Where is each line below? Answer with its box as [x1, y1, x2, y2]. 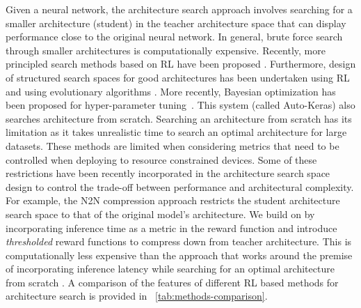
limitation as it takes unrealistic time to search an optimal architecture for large [6, 125, 347, 139]
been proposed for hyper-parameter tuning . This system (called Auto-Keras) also [6, 98, 355, 112]
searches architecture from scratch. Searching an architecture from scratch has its [6, 111, 352, 125]
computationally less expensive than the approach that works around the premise [6, 247, 353, 262]
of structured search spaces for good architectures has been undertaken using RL [6, 70, 350, 84]
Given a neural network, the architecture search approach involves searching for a [6, 2, 353, 16]
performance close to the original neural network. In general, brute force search [6, 29, 343, 44]
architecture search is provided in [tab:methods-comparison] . [6, 288, 268, 303]
